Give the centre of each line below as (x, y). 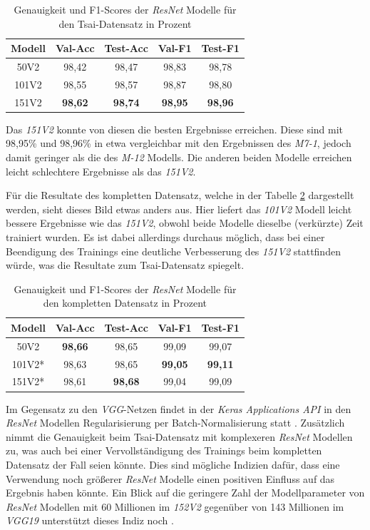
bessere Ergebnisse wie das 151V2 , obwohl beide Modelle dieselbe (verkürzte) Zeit (185, 223)
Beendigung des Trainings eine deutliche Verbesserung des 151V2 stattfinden (173, 251)
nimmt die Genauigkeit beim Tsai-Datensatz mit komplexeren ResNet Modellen (179, 436)
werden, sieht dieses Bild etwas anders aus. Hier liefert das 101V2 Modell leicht (179, 209)
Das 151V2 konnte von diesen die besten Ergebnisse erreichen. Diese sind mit (175, 129)
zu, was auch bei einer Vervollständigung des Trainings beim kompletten (164, 450)
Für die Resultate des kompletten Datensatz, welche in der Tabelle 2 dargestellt (180, 195)
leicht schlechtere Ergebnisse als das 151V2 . (101, 171)
